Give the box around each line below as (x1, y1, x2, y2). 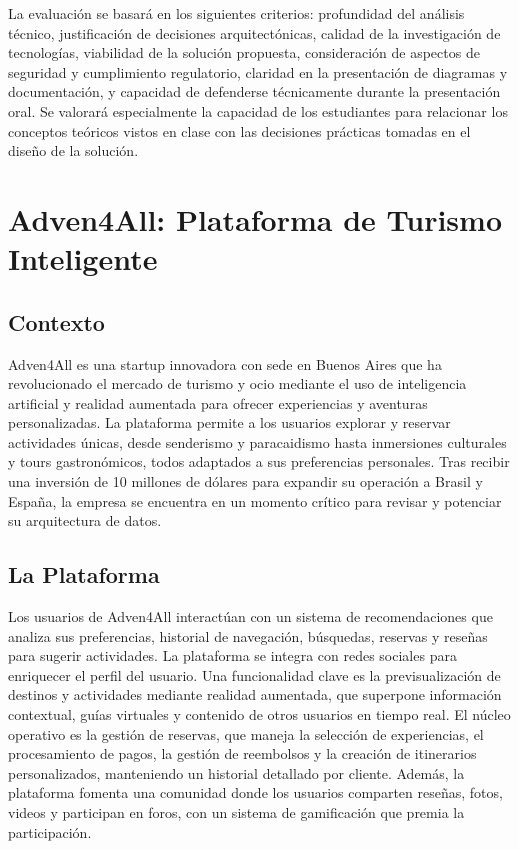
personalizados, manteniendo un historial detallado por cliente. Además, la (8, 762, 465, 783)
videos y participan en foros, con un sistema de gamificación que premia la (8, 802, 465, 822)
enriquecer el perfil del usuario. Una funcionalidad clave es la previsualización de (8, 664, 501, 685)
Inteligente (8, 238, 158, 279)
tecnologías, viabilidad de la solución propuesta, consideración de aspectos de (8, 42, 480, 63)
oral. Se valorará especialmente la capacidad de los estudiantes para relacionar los (8, 100, 508, 121)
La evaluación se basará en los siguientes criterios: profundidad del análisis (8, 3, 465, 23)
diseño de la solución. (8, 140, 139, 161)
